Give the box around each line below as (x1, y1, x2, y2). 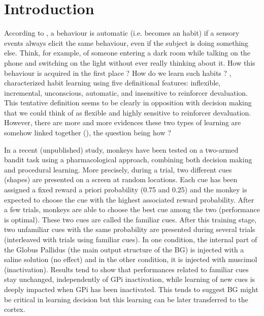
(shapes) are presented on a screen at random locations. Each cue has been (4, 174, 238, 185)
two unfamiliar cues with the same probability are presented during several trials (4, 224, 255, 235)
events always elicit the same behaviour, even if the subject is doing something (4, 37, 249, 48)
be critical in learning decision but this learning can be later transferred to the (4, 294, 248, 304)
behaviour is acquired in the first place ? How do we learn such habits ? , (4, 67, 232, 78)
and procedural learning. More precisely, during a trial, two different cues (4, 164, 232, 175)
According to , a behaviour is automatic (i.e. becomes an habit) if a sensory (4, 27, 240, 38)
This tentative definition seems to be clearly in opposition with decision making (4, 97, 252, 108)
